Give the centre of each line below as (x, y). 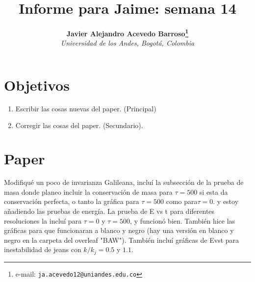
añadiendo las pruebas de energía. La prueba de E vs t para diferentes (109, 211)
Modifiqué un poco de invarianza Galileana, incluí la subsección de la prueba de (124, 182)
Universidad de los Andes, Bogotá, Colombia (127, 43)
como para (182, 201)
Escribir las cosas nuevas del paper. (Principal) (86, 108)
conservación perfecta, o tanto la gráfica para (72, 201)
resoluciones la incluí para (43, 220)
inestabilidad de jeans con (43, 249)
